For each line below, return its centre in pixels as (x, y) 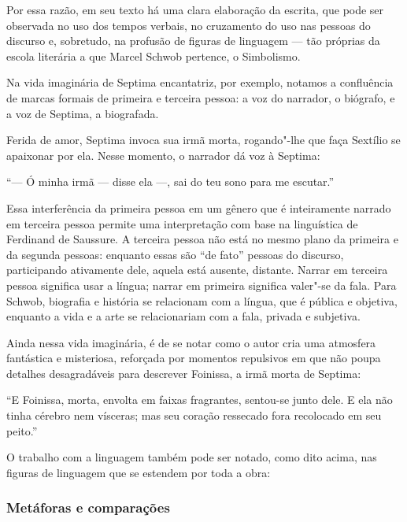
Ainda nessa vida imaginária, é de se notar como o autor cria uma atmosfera (191, 342)
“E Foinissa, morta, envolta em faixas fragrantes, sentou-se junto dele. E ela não (200, 400)
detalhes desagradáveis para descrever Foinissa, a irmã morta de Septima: (184, 373)
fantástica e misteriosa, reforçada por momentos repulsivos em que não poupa (194, 358)
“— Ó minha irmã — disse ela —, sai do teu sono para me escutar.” (170, 181)
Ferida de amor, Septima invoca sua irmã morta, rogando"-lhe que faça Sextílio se (203, 140)
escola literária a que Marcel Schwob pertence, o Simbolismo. (154, 56)
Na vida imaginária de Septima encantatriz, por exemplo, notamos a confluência (200, 82)
